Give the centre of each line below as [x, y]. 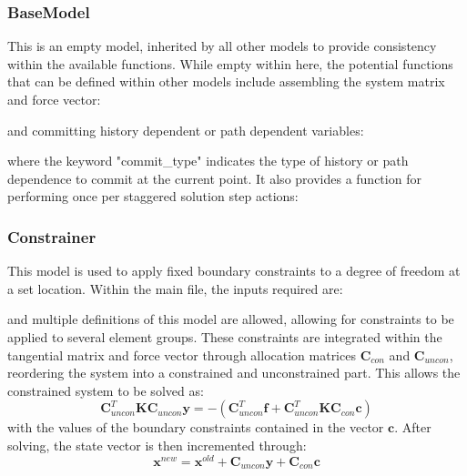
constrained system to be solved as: [106, 390]
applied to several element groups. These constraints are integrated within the [225, 336]
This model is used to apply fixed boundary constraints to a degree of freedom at [234, 271]
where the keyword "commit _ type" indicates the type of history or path [208, 161]
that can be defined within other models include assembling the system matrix [226, 81]
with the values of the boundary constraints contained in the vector [196, 427]
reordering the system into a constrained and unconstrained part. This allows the [234, 373]
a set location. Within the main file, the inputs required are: [175, 288]
